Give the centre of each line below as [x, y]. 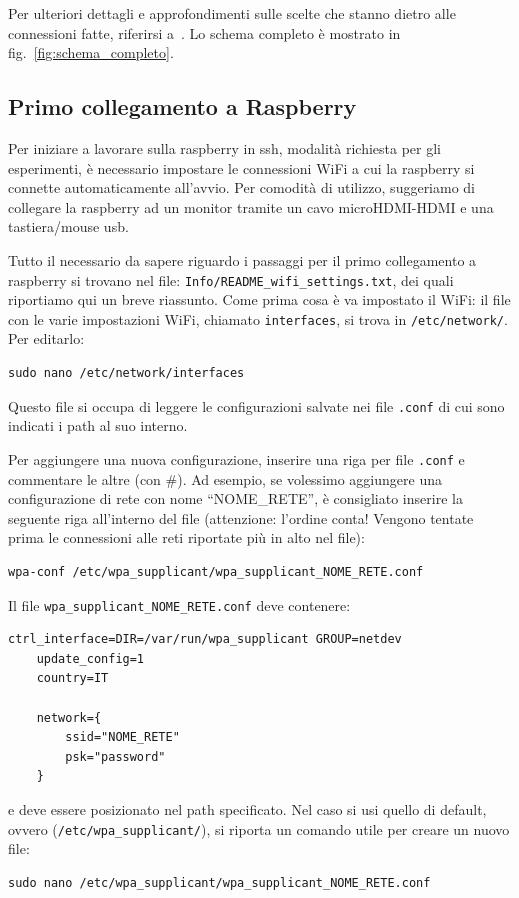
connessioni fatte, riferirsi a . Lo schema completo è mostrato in [204, 32]
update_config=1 [90, 658]
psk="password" [115, 756]
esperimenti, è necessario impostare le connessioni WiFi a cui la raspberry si [241, 167]
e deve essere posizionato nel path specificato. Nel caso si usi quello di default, [247, 808]
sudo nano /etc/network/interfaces [126, 373]
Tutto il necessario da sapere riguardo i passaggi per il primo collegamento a [242, 259]
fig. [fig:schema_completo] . [91, 52]
